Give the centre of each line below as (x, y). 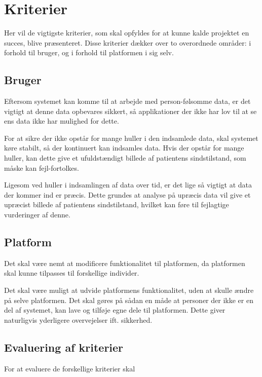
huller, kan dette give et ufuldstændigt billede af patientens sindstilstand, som (125, 158)
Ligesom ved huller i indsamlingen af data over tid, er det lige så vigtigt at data (128, 185)
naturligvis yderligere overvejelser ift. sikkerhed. (78, 319)
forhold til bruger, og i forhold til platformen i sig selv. (89, 52)
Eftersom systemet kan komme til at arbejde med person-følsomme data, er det (127, 101)
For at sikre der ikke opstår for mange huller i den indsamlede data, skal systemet (131, 138)
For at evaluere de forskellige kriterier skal (70, 368)
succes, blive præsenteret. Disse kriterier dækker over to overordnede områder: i (128, 42)
